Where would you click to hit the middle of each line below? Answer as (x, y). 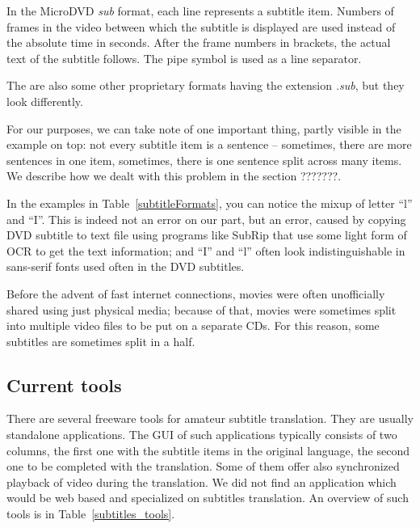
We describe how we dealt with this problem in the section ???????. (174, 176)
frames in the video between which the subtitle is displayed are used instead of (201, 26)
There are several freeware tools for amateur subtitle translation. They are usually (210, 418)
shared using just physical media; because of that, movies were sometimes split (202, 309)
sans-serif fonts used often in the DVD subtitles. (126, 266)
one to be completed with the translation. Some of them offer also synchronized (203, 466)
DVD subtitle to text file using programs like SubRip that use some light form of (207, 235)
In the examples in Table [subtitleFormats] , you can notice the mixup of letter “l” (210, 203)
